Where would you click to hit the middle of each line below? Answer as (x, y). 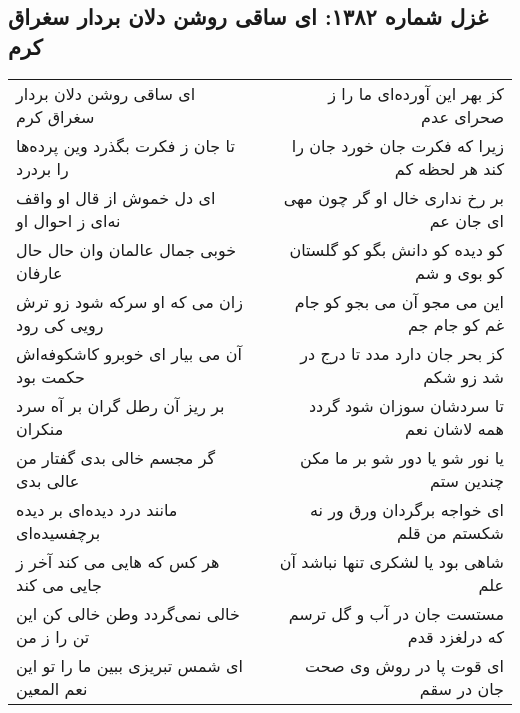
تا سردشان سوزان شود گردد (406, 405)
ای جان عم (466, 220)
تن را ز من (53, 636)
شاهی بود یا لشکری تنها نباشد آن (391, 561)
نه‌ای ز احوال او (68, 220)
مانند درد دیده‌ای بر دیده (97, 509)
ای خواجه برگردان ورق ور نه (406, 509)
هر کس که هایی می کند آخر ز (118, 561)
